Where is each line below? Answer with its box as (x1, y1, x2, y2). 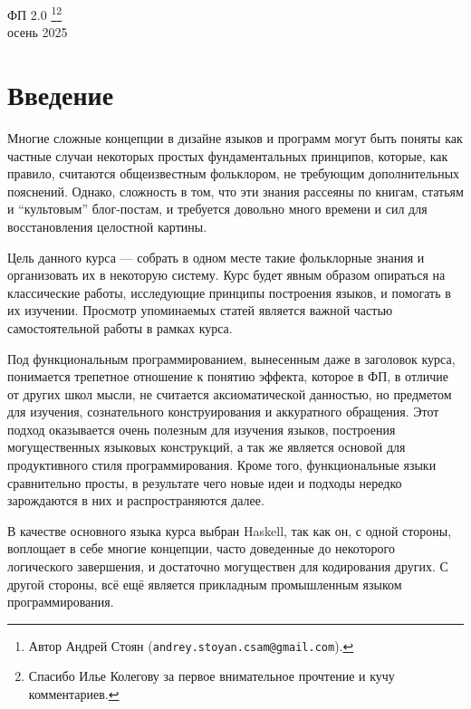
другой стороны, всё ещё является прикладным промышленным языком (7, 574, 402, 593)
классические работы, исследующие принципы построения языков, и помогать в (7, 283, 451, 302)
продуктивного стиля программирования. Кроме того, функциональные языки (7, 455, 437, 474)
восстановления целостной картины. (7, 216, 207, 235)
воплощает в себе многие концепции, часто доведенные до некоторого (7, 539, 396, 558)
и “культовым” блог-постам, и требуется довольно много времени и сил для (7, 199, 428, 218)
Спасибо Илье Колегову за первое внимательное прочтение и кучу (28, 666, 395, 685)
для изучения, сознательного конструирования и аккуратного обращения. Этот (7, 402, 439, 421)
